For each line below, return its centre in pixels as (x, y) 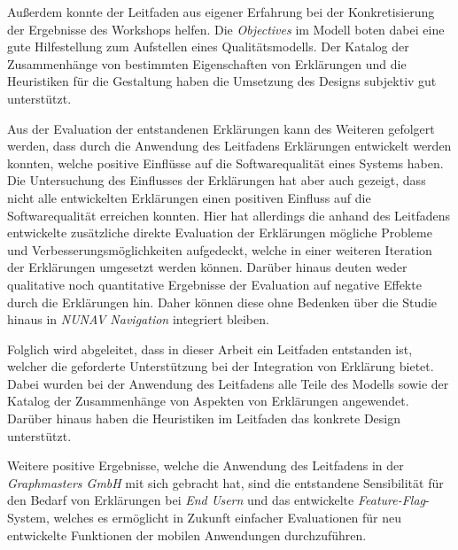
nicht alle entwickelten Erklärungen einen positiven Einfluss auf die (189, 197)
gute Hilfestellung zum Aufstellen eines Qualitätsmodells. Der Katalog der (208, 46)
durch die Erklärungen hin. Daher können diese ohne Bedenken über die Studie (222, 302)
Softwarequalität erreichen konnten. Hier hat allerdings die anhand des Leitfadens (229, 215)
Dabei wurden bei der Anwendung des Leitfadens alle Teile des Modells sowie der (228, 383)
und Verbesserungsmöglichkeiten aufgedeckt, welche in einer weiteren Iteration (220, 249)
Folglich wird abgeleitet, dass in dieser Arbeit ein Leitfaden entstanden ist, (210, 349)
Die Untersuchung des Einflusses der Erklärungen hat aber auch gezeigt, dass (217, 180)
